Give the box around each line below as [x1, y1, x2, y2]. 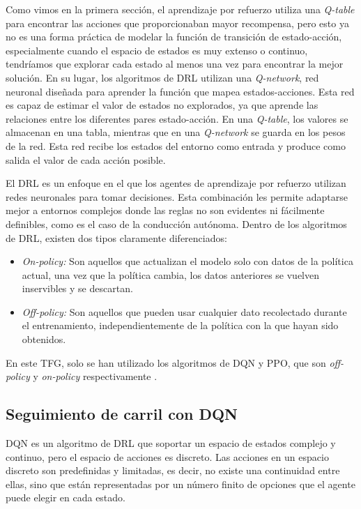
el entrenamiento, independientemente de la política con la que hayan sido [22, 318, 339, 333]
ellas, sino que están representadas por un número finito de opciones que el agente [6, 476, 355, 491]
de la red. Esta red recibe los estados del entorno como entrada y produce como [6, 138, 346, 153]
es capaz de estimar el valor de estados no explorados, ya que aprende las [6, 98, 318, 112]
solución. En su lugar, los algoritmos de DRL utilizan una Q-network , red [6, 70, 319, 84]
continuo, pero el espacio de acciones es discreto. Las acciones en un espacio [6, 449, 329, 464]
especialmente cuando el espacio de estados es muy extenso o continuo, [6, 43, 308, 57]
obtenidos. [22, 332, 66, 347]
